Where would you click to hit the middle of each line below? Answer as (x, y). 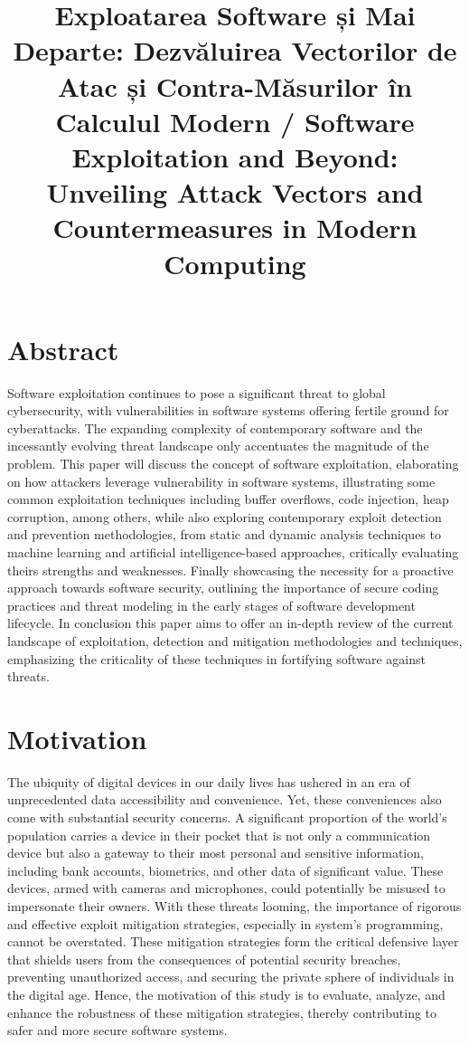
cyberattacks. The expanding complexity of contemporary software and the (215, 427)
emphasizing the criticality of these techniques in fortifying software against (216, 658)
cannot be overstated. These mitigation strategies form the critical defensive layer (233, 941)
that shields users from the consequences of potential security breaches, (204, 959)
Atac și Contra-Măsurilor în (235, 85)
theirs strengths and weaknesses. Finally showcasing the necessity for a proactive (230, 570)
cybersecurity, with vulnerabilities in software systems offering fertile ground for (228, 410)
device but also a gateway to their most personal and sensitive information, (216, 853)
